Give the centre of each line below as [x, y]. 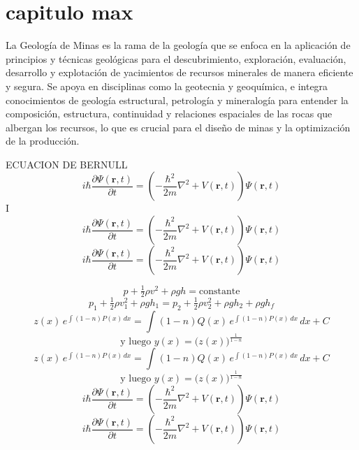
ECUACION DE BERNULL [67, 164]
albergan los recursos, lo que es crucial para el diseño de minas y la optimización [178, 127]
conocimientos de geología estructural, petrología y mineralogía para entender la [177, 100]
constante [220, 291]
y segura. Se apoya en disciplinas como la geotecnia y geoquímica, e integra [167, 86]
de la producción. [43, 141]
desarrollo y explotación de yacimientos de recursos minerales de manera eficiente [179, 72]
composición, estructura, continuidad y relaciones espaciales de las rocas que [169, 114]
